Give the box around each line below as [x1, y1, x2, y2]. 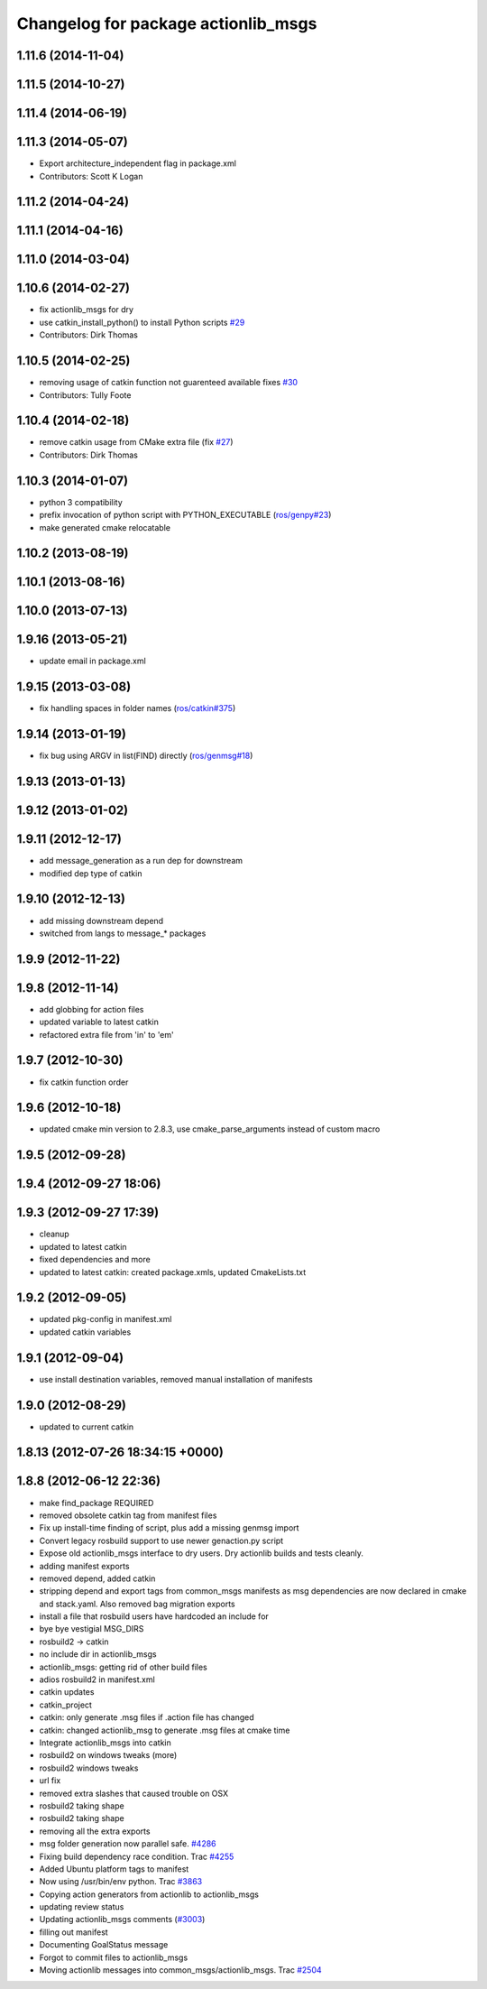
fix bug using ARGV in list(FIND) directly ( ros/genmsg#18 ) [39, 750, 253, 762]
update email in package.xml [39, 655, 146, 667]
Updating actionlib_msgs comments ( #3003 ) [39, 1914, 206, 1925]
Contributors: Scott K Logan [39, 171, 143, 181]
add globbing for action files [39, 1004, 144, 1014]
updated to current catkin [39, 1421, 134, 1432]
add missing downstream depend [39, 915, 164, 926]
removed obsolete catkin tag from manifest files [39, 1510, 217, 1521]
